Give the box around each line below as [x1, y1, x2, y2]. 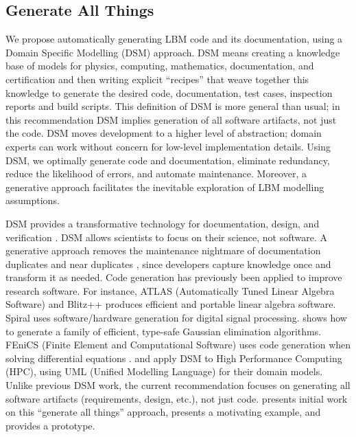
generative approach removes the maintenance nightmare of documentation [5, 243, 321, 258]
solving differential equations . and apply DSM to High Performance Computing [5, 350, 342, 365]
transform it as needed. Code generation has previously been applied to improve [5, 270, 342, 284]
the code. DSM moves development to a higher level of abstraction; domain [5, 126, 322, 140]
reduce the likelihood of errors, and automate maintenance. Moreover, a [5, 166, 307, 181]
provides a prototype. [5, 418, 95, 432]
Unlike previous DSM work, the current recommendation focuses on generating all [5, 378, 351, 392]
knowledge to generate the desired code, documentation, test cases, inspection [5, 85, 333, 100]
